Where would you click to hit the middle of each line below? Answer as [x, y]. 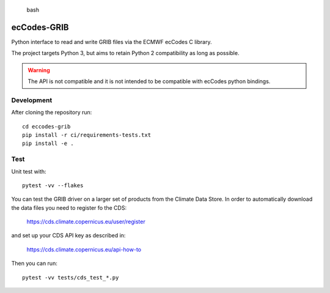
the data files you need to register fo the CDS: [69, 207]
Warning [39, 70]
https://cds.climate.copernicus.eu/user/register [86, 222]
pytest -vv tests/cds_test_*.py [71, 277]
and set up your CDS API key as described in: [68, 236]
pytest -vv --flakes [53, 185]
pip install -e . [48, 143]
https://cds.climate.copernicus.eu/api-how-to [84, 249]
